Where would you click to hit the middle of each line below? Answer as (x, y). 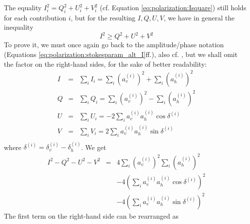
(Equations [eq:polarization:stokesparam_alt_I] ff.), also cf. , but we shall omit (121, 54)
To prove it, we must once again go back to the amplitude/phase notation (114, 45)
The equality (23, 7)
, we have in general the (199, 17)
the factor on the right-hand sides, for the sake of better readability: (105, 64)
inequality (19, 27)
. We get (94, 147)
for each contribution (35, 17)
